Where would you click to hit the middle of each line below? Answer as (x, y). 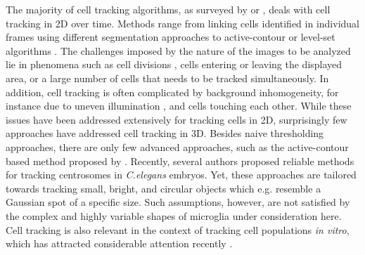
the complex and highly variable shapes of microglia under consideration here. (174, 215)
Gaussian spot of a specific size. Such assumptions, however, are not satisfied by (178, 202)
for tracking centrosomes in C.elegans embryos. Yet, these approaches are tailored (181, 175)
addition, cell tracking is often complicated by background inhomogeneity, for (172, 92)
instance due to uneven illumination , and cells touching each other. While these (179, 106)
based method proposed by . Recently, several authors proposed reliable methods (180, 161)
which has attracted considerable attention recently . (119, 243)
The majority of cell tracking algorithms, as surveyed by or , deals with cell (168, 9)
